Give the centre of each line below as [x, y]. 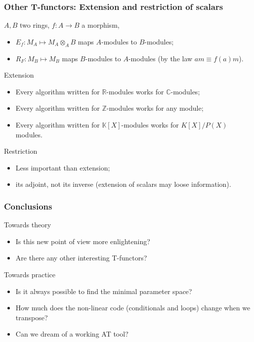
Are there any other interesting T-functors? [81, 258]
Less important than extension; [63, 167]
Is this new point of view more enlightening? [83, 241]
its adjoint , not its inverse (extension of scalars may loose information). [123, 184]
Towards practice [30, 274]
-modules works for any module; [155, 108]
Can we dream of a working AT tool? [72, 334]
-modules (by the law [160, 58]
